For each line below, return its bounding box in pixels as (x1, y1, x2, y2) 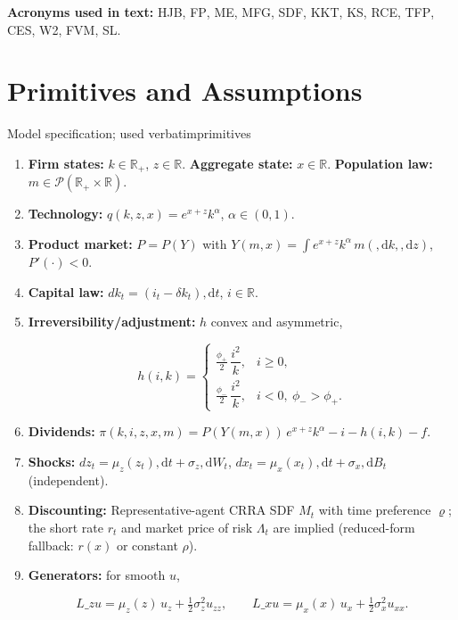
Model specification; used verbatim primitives (7, 124, 251, 143)
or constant (116, 535, 178, 554)
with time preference (318, 500, 431, 519)
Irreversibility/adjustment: (28, 312, 196, 331)
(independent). (28, 470, 109, 489)
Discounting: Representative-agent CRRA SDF (28, 500, 295, 519)
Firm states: (28, 153, 104, 172)
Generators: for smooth (28, 566, 166, 584)
